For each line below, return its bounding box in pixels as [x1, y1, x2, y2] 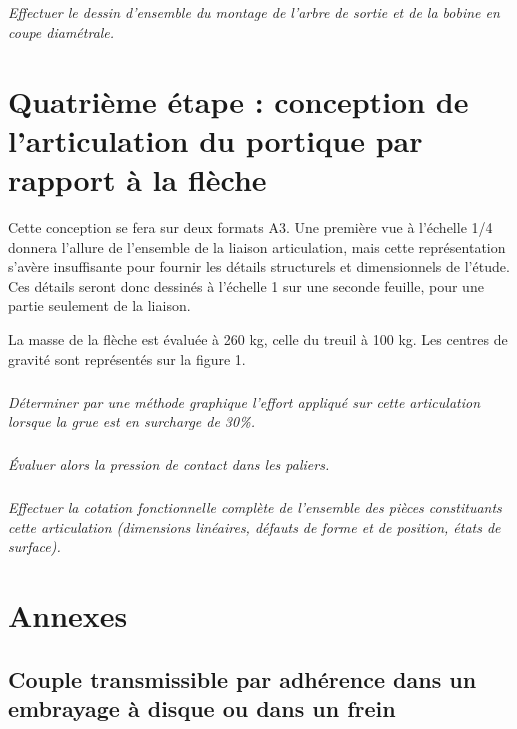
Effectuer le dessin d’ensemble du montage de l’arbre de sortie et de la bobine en [8, 2, 500, 23]
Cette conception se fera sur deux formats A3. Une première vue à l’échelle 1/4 [8, 217, 493, 238]
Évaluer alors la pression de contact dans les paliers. [8, 454, 330, 475]
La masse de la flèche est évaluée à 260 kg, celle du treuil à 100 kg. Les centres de [8, 329, 508, 350]
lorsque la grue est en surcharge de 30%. [8, 411, 255, 432]
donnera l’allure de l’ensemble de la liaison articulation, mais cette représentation [8, 236, 506, 257]
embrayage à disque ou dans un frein [8, 693, 396, 724]
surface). [8, 536, 61, 557]
